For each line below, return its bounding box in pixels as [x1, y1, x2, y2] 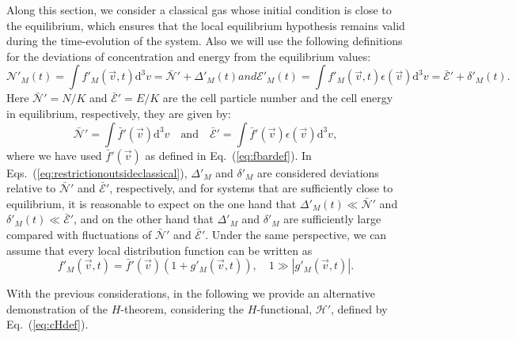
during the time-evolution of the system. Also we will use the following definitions [6, 32, 403, 49]
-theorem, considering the [120, 300, 245, 317]
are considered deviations [257, 164, 379, 180]
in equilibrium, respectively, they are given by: [6, 104, 231, 121]
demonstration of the [6, 300, 108, 317]
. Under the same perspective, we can [205, 226, 387, 242]
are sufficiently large [283, 211, 381, 227]
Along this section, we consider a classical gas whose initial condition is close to [6, 2, 392, 17]
